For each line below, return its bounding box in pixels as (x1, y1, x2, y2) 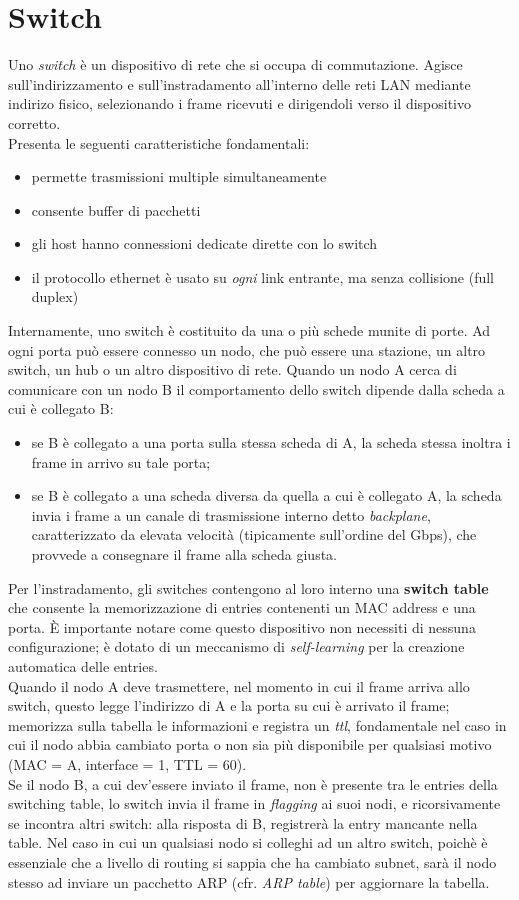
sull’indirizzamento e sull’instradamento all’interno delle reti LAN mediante (8, 73, 471, 94)
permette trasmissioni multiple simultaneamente (31, 166, 327, 187)
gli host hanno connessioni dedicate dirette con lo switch (31, 233, 378, 254)
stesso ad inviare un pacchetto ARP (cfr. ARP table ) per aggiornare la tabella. (8, 871, 490, 892)
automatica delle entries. (8, 655, 158, 676)
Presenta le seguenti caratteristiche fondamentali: (8, 132, 310, 153)
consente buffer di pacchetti (31, 199, 201, 220)
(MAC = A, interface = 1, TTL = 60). (8, 753, 247, 774)
